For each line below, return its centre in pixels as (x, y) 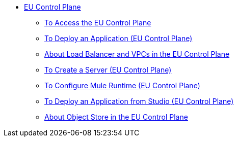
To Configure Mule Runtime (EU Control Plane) (122, 85)
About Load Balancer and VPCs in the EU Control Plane (137, 54)
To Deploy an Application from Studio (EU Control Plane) (139, 101)
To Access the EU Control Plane (98, 23)
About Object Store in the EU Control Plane (116, 117)
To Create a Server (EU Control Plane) (108, 70)
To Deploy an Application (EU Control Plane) (118, 38)
